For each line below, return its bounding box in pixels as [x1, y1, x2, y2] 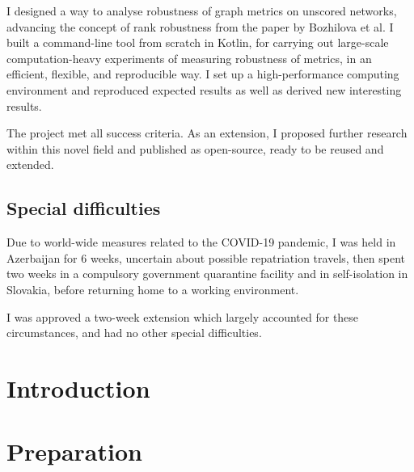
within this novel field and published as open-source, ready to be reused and [6, 140, 384, 157]
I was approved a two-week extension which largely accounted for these [6, 308, 359, 325]
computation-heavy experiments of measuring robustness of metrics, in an [6, 49, 372, 66]
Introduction [6, 371, 150, 404]
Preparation [6, 435, 142, 468]
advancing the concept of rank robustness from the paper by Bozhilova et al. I [6, 18, 394, 35]
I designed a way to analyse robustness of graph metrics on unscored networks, [6, 2, 397, 19]
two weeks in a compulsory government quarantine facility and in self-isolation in [6, 265, 408, 282]
